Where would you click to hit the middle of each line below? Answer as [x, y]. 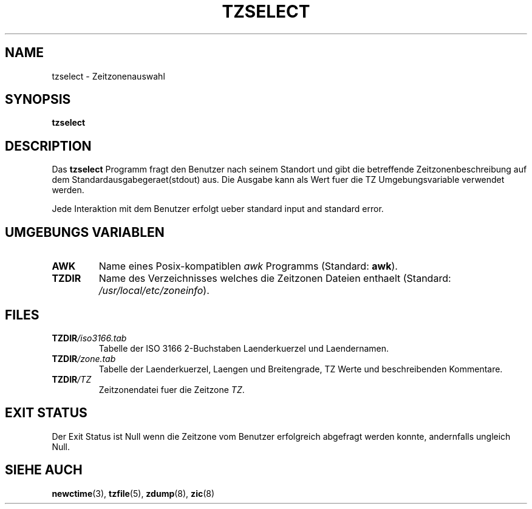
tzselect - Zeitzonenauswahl [108, 76]
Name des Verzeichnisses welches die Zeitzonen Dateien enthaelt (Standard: [275, 278]
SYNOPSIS [38, 100]
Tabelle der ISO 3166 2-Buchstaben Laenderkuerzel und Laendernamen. [244, 348]
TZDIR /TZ [72, 379]
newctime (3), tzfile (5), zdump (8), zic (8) [133, 493]
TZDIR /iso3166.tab [89, 338]
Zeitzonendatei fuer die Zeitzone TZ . [172, 389]
